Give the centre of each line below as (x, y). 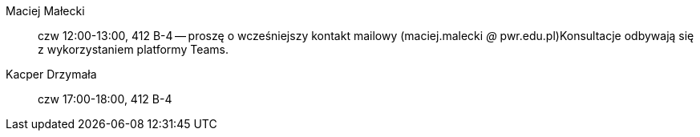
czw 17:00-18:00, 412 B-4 (105, 99)
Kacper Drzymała (51, 74)
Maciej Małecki (45, 11)
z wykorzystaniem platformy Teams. (133, 49)
